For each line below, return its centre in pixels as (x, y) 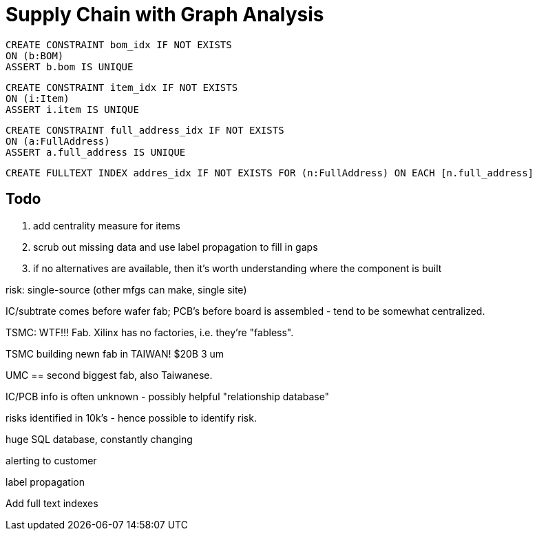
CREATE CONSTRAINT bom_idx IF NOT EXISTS (119, 44)
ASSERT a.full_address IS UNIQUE (96, 152)
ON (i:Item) (38, 98)
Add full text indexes (52, 503)
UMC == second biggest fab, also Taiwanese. (109, 375)
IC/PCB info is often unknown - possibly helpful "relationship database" (168, 396)
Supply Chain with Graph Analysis (165, 14)
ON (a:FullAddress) (58, 141)
